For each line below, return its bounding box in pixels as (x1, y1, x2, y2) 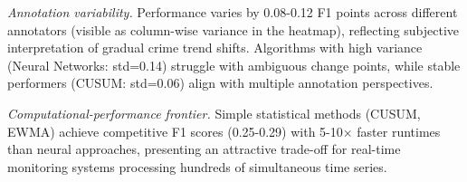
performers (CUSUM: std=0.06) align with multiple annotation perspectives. (7, 73, 434, 92)
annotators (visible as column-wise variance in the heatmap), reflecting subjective (7, 20, 460, 39)
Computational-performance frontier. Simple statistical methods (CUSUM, (7, 103, 421, 122)
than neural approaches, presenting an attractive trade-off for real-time (7, 139, 401, 158)
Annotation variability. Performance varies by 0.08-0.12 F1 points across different (7, 3, 458, 21)
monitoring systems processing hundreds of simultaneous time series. (7, 157, 387, 176)
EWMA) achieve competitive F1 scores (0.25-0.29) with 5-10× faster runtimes (7, 121, 441, 140)
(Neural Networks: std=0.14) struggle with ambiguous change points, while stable (7, 55, 461, 74)
